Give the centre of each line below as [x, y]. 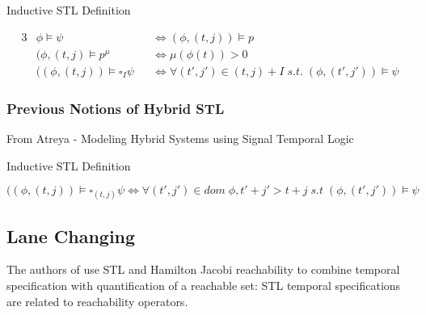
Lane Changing [71, 235]
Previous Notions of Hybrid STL [116, 108]
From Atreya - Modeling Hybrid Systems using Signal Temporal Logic [180, 138]
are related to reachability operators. [97, 301]
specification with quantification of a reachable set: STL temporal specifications [204, 286]
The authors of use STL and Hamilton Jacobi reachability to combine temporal [203, 269]
